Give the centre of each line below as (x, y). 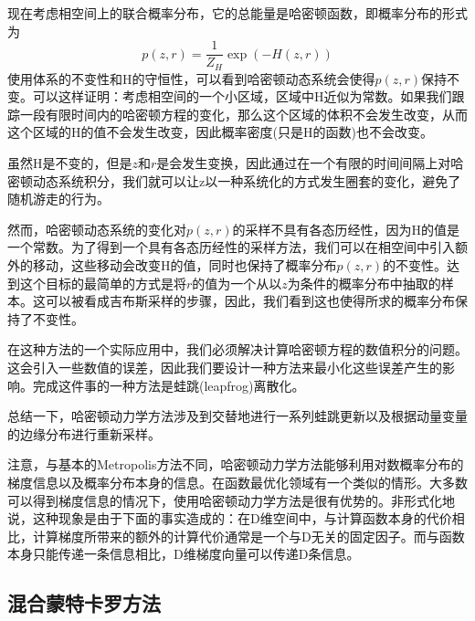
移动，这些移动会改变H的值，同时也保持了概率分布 (185, 265)
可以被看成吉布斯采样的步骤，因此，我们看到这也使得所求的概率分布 (250, 301)
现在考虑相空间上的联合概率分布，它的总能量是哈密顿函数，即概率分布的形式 (237, 13)
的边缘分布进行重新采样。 (84, 433)
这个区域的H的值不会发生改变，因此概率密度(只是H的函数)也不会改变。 (220, 132)
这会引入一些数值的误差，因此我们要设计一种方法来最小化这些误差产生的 (225, 368)
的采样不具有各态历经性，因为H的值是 (346, 229)
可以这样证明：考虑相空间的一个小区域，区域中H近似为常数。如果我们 (242, 96)
